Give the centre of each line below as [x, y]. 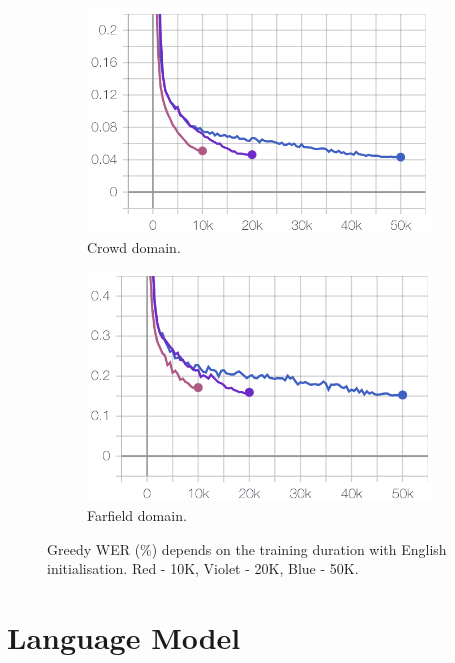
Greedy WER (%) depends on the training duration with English [247, 548]
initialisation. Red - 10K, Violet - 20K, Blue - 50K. [203, 568]
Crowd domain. [134, 246]
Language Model [124, 636]
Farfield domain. [137, 514]
